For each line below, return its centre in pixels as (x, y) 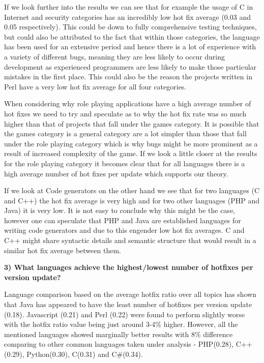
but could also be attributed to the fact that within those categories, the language (132, 36)
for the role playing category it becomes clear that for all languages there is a (125, 163)
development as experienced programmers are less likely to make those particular (130, 66)
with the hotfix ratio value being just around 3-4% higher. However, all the (121, 324)
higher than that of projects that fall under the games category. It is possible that (132, 123)
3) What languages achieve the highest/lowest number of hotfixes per (129, 267)
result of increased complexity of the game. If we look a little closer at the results (131, 153)
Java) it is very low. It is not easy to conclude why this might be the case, (120, 210)
